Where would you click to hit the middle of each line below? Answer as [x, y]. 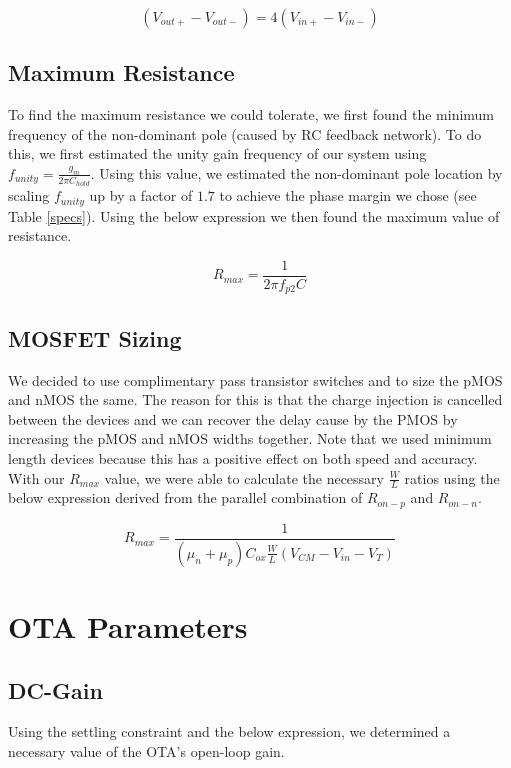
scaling [29, 195]
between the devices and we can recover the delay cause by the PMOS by [233, 418]
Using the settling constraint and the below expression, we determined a [229, 731]
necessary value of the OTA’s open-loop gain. [146, 750]
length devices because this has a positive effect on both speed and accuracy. [243, 457]
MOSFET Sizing [95, 337]
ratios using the [452, 477]
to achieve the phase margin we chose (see [348, 195]
